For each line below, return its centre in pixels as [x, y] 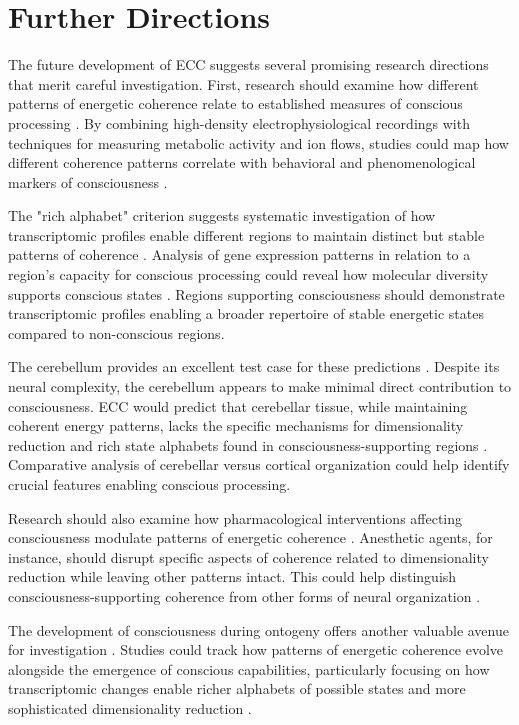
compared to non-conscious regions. [116, 332]
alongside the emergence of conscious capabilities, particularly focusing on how [249, 668]
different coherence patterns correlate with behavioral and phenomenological [242, 162]
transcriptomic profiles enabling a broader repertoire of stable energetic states [246, 313]
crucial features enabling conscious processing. [149, 484]
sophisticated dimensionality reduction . [130, 707]
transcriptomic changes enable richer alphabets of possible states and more [237, 688]
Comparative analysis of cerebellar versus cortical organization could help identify [259, 464]
